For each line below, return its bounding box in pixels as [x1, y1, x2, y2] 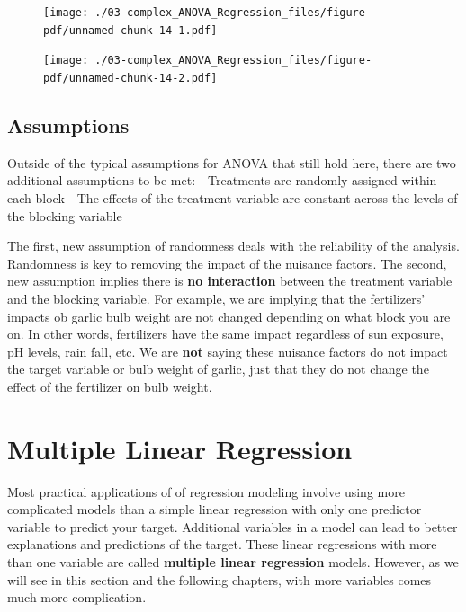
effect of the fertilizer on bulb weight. [7, 377, 212, 395]
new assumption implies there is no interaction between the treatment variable [7, 271, 453, 290]
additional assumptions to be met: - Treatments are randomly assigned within [7, 171, 437, 190]
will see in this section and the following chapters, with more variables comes [7, 570, 432, 589]
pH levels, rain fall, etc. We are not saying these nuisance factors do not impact [7, 341, 448, 360]
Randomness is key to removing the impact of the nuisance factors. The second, [7, 253, 447, 272]
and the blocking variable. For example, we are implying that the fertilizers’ [7, 288, 426, 307]
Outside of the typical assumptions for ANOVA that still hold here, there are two [7, 153, 456, 172]
